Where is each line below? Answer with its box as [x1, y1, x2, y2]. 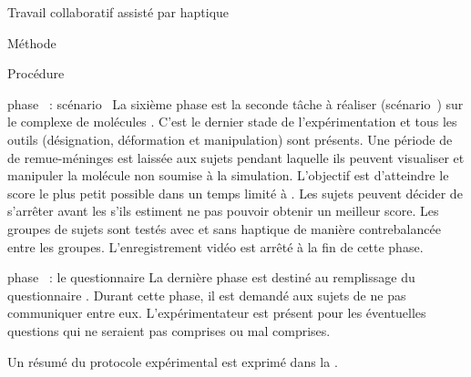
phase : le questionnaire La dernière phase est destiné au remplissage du [7, 268, 415, 287]
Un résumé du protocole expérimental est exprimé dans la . [7, 352, 338, 371]
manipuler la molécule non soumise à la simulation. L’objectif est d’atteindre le [7, 166, 449, 185]
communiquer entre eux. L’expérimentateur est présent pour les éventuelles [7, 303, 426, 322]
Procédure [7, 64, 65, 83]
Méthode [7, 33, 56, 52]
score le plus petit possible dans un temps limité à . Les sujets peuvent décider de [7, 183, 463, 202]
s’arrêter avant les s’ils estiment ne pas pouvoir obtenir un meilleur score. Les [7, 201, 439, 220]
